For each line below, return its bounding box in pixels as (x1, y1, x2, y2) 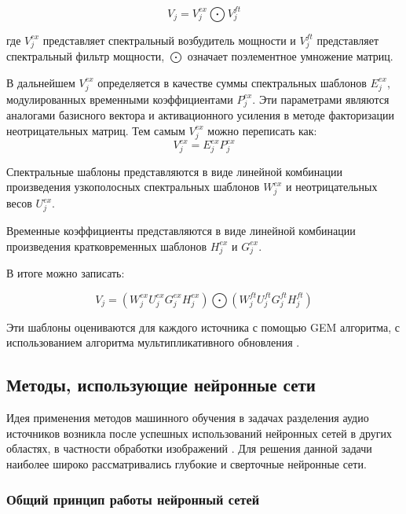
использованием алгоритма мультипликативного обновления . (6, 334, 300, 351)
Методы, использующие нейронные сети (6, 373, 316, 397)
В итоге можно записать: (6, 265, 125, 281)
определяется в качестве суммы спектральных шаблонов (97, 74, 367, 90)
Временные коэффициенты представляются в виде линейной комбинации (6, 222, 356, 238)
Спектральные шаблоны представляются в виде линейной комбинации (6, 163, 343, 179)
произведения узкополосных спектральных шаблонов (6, 178, 260, 195)
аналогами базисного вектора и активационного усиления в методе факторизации (6, 107, 394, 123)
